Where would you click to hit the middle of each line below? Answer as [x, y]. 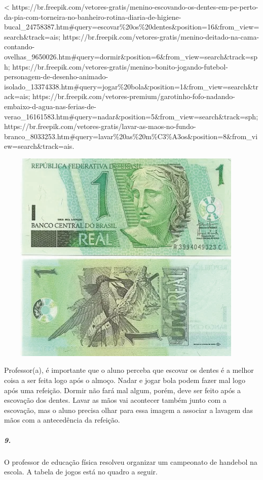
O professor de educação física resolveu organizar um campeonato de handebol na [131, 461]
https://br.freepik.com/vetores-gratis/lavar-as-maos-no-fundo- [100, 126]
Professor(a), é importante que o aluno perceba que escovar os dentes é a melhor [129, 370]
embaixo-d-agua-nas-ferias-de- [50, 106]
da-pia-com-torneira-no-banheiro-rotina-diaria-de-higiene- [93, 17]
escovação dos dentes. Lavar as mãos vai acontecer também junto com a [115, 400]
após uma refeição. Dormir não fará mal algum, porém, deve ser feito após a [122, 390]
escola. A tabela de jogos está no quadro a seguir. [81, 472]
